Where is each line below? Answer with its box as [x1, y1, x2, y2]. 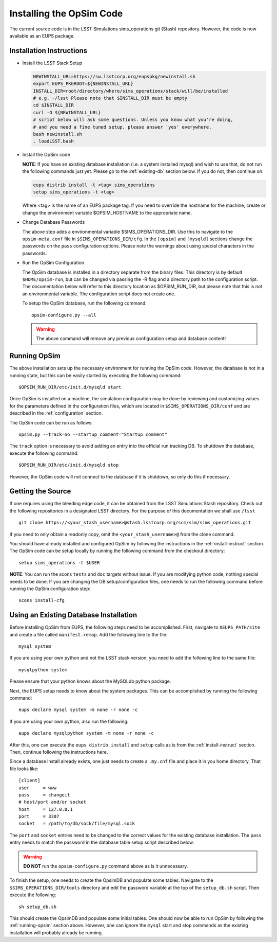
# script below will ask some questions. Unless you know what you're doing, [33, 117, 233, 123]
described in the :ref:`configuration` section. [9, 410, 103, 416]
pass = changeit [18, 792, 70, 797]
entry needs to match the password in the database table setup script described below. [9, 839, 194, 846]
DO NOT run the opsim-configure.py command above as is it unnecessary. [23, 863, 188, 869]
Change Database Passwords [22, 219, 85, 225]
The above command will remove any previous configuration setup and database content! [36, 335, 226, 342]
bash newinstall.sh [33, 131, 82, 137]
